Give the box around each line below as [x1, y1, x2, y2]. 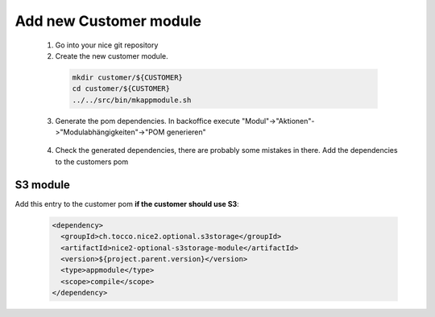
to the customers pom [55, 157, 129, 167]
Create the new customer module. [55, 51, 168, 60]
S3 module [14, 178, 70, 191]
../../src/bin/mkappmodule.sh [72, 95, 192, 105]
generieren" [166, 127, 207, 137]
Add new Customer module [14, 12, 201, 30]
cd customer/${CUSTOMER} [72, 84, 171, 93]
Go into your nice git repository [55, 40, 159, 50]
